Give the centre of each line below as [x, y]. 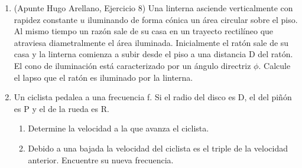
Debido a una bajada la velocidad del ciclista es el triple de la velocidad [158, 148]
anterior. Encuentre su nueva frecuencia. [101, 159]
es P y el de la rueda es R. [61, 108]
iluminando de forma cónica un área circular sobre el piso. [193, 19]
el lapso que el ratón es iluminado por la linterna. [103, 77]
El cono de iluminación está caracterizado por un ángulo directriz [132, 65]
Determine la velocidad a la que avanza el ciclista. [118, 128]
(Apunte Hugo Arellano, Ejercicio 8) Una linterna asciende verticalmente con [153, 8]
